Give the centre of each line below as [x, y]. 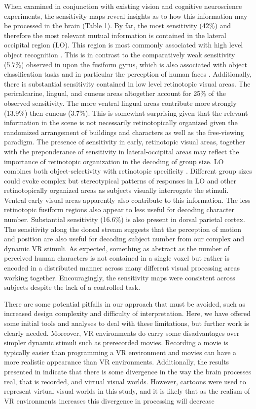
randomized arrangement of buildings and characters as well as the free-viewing [124, 132]
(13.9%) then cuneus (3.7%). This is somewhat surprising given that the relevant [126, 113]
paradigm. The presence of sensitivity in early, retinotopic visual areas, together [125, 142]
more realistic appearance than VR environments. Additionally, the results [117, 362]
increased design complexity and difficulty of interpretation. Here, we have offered [128, 313]
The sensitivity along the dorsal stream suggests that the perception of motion [123, 229]
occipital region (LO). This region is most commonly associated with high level [124, 45]
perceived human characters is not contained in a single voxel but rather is [117, 258]
